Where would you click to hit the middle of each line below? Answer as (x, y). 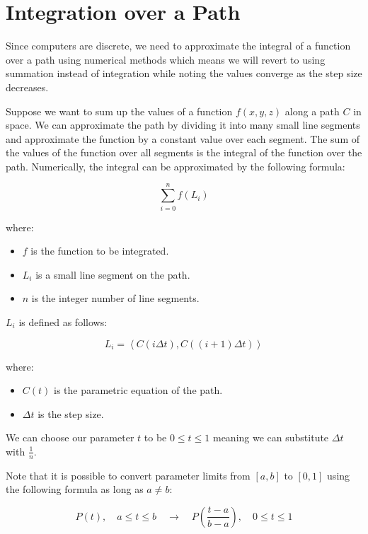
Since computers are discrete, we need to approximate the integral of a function (178, 46)
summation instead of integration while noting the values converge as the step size (184, 73)
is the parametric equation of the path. (138, 390)
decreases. (27, 87)
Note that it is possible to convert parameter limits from (128, 475)
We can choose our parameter (70, 437)
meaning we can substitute (271, 437)
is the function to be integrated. (100, 251)
